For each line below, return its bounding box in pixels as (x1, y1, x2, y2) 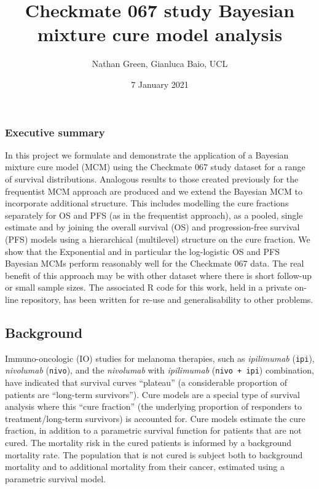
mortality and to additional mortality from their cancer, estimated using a (5, 460, 285, 473)
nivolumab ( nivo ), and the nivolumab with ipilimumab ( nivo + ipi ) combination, (5, 364, 314, 377)
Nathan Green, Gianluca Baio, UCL (92, 57, 228, 70)
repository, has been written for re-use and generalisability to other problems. (21, 292, 313, 305)
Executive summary (5, 124, 105, 139)
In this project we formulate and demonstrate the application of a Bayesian (5, 148, 289, 161)
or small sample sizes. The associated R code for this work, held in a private (5, 281, 292, 294)
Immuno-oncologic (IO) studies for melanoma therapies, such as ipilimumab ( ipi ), (5, 351, 315, 364)
